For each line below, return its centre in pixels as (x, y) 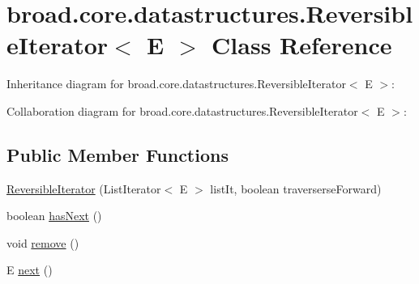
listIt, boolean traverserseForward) (296, 188)
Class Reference (302, 45)
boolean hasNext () (54, 216)
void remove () (43, 242)
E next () (30, 270)
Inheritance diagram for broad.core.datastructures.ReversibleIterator (176, 84)
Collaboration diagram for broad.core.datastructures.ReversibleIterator (182, 110)
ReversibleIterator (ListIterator (84, 188)
